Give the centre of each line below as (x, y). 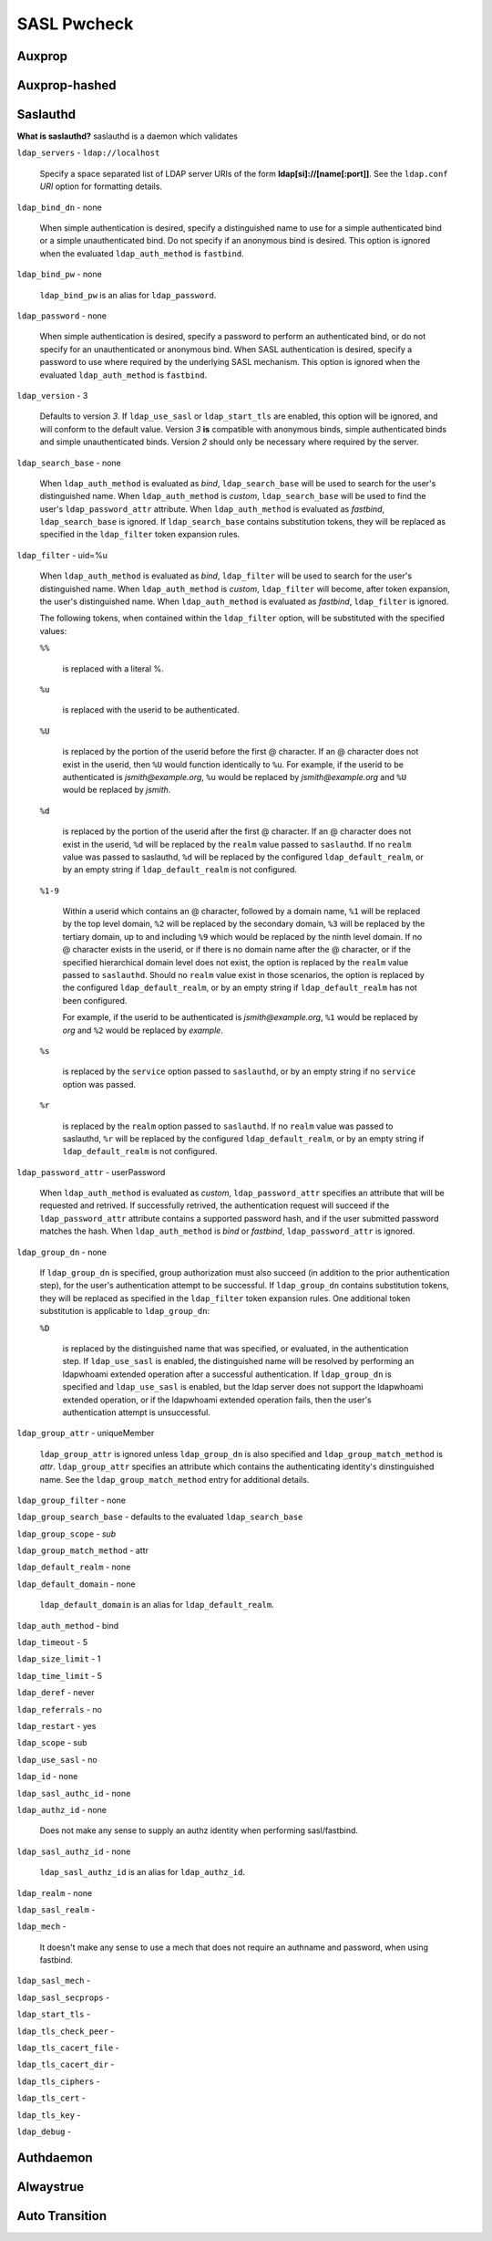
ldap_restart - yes (56, 1725)
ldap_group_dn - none (61, 1252)
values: (53, 631)
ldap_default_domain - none (76, 1584)
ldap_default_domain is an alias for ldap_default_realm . (157, 1605)
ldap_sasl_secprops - (63, 1997)
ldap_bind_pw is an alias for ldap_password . (128, 295)
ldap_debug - (44, 2132)
